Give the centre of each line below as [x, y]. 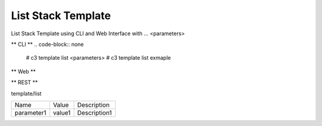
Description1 [95, 112]
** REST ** [24, 82]
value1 [62, 112]
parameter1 [30, 112]
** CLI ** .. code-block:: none [47, 44]
